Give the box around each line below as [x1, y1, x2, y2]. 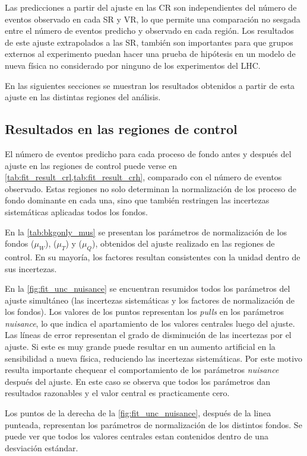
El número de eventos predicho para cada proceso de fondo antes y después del [5, 147, 292, 160]
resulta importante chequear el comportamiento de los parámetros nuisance [5, 363, 279, 376]
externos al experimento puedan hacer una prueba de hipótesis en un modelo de [5, 47, 296, 60]
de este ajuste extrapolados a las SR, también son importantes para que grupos [5, 36, 293, 48]
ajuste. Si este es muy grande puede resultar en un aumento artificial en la [5, 340, 276, 353]
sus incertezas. [5, 262, 57, 275]
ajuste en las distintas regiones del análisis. [5, 91, 161, 103]
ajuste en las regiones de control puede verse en [5, 159, 178, 171]
